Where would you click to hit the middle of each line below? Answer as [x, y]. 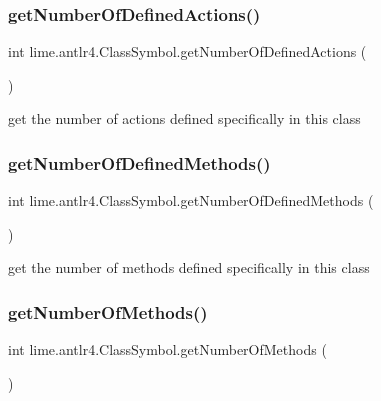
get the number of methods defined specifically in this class [189, 267]
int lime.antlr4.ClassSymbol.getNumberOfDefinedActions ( [187, 51]
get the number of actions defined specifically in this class [184, 118]
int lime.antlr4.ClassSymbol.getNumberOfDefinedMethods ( [191, 200]
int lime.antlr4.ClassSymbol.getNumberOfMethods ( [167, 349]
